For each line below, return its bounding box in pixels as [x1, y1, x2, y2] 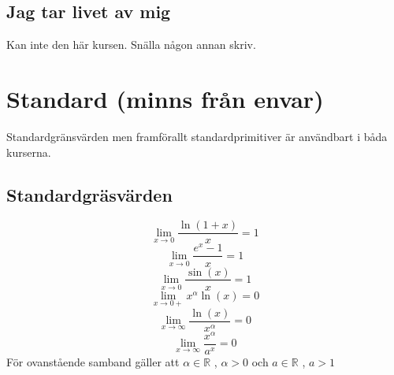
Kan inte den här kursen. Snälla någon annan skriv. [6, 36, 256, 53]
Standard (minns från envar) [6, 82, 324, 114]
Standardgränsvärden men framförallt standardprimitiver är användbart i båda [6, 128, 388, 144]
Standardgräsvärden [6, 182, 173, 206]
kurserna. [6, 143, 51, 160]
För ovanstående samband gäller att [6, 354, 180, 369]
